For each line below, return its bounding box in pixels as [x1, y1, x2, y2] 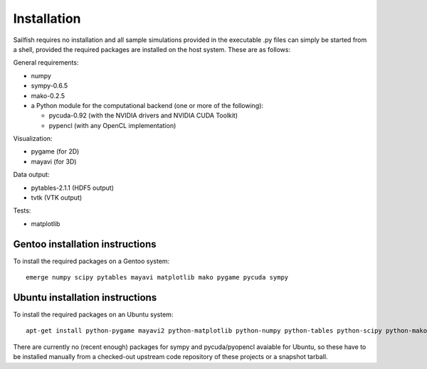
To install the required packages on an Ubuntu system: [13, 310, 174, 319]
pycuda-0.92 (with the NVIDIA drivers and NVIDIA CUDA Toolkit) [48, 111, 238, 120]
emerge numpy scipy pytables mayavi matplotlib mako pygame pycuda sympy [26, 274, 289, 282]
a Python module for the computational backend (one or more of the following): [31, 101, 263, 109]
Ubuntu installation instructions [13, 292, 157, 304]
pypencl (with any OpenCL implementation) [48, 121, 176, 129]
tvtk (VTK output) [31, 193, 83, 202]
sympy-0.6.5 [31, 82, 68, 90]
